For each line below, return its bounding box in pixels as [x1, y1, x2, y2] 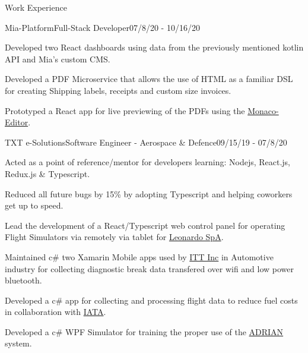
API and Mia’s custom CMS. [5, 52, 110, 65]
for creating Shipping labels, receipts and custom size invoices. [5, 84, 231, 96]
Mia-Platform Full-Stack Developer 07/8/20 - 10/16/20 [5, 21, 200, 33]
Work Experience [5, 1, 67, 13]
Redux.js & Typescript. [5, 167, 90, 179]
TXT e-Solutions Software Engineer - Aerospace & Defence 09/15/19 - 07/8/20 [5, 135, 287, 148]
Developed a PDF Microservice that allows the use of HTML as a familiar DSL [5, 73, 293, 85]
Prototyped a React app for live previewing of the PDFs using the [5, 104, 245, 116]
